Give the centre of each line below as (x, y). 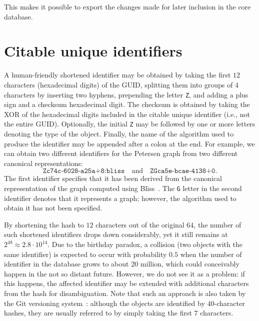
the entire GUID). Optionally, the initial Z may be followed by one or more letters (130, 124)
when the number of (211, 254)
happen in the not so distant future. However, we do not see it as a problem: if (124, 273)
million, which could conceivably (190, 264)
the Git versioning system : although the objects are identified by (104, 303)
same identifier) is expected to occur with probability (85, 254)
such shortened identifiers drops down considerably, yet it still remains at (116, 234)
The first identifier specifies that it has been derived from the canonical (113, 178)
